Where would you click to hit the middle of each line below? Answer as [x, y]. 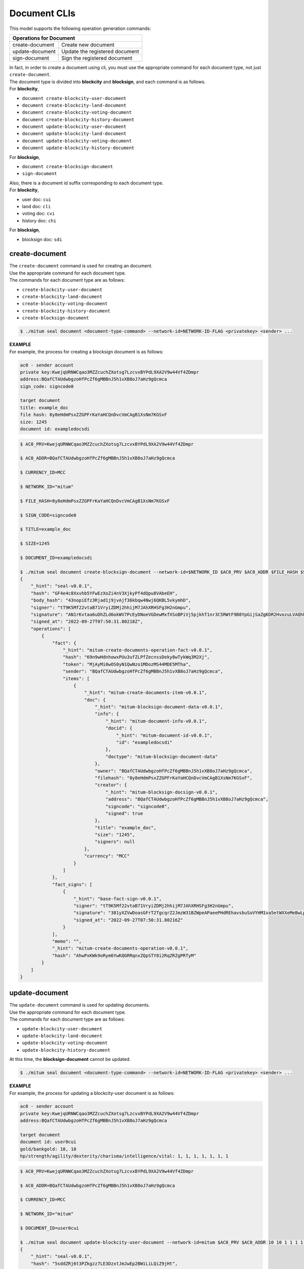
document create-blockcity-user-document [74, 98]
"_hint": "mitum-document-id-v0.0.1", [164, 735]
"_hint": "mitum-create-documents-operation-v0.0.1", [120, 948]
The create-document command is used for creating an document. [81, 266]
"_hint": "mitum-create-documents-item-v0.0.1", [145, 693]
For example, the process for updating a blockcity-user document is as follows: [92, 1093]
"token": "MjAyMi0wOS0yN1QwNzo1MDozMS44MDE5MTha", [127, 664]
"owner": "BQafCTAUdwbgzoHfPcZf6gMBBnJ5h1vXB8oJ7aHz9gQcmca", [174, 771]
